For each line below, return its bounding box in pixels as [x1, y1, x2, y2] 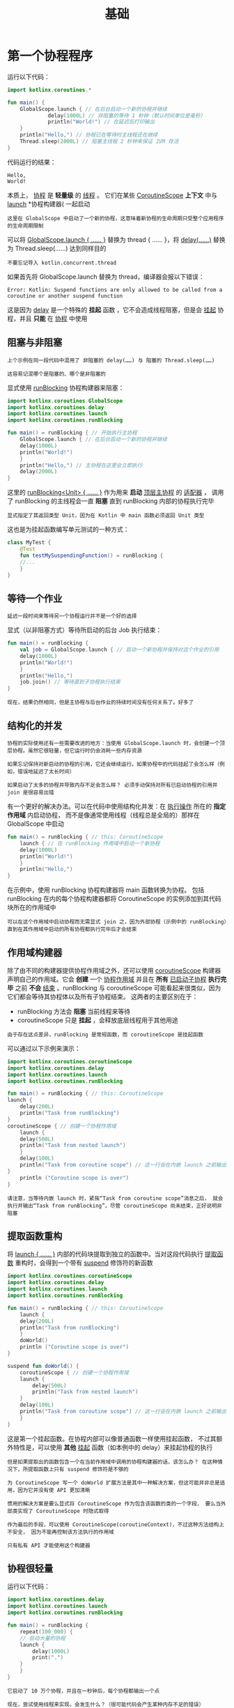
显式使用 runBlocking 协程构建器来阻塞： [7, 383, 125, 392]
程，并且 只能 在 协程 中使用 [7, 314, 88, 323]
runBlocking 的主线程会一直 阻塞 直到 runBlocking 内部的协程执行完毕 [15, 497, 214, 505]
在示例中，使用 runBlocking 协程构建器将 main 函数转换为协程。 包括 [7, 886, 205, 894]
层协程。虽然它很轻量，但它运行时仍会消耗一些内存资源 [7, 747, 143, 754]
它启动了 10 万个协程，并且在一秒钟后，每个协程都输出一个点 [7, 1687, 160, 1694]
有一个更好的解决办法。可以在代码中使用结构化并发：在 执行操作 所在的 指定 [7, 802, 226, 810]
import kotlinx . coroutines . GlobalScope [7, 397, 123, 404]
